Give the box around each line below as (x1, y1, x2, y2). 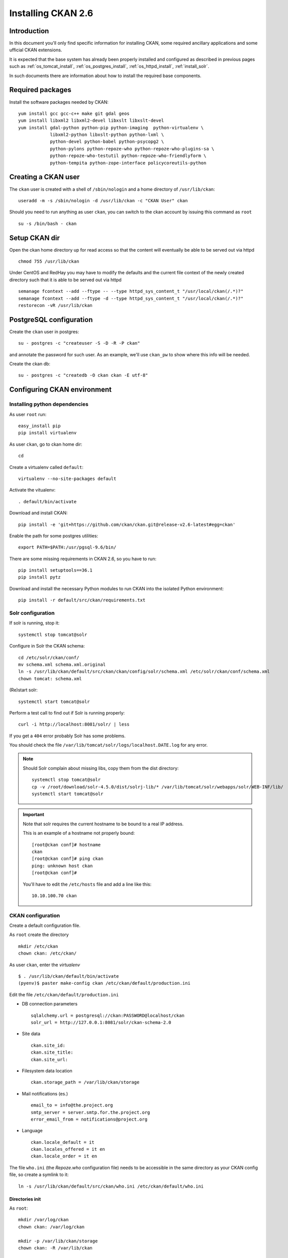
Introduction (9, 27, 49, 35)
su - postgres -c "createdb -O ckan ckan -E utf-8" (18, 372, 148, 378)
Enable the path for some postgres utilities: (9, 532, 98, 538)
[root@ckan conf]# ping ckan (32, 856, 104, 861)
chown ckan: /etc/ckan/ (18, 951, 77, 956)
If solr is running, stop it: (9, 620, 60, 626)
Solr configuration (9, 609, 55, 616)
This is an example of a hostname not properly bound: (23, 830, 135, 836)
